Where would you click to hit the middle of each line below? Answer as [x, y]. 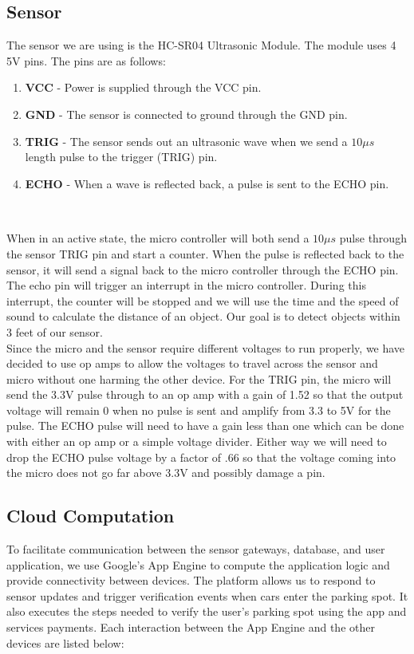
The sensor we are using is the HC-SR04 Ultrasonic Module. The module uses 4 [201, 45]
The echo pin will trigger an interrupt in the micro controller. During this [186, 285]
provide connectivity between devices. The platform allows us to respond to [191, 580]
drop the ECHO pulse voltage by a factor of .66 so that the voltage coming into [201, 457]
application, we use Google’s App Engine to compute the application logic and [198, 564]
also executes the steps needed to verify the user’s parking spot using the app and [207, 611]
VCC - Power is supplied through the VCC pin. [143, 87]
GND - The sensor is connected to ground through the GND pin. [186, 114]
